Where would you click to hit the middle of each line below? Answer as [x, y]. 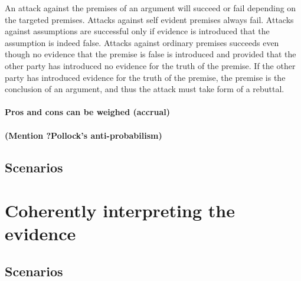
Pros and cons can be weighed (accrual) [88, 112]
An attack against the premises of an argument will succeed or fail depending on [150, 8]
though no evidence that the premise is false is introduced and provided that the [150, 54]
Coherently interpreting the [120, 210]
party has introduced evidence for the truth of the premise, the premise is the [145, 77]
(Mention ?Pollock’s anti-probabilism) [84, 135]
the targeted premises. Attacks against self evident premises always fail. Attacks [149, 19]
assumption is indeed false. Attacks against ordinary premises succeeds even [142, 42]
